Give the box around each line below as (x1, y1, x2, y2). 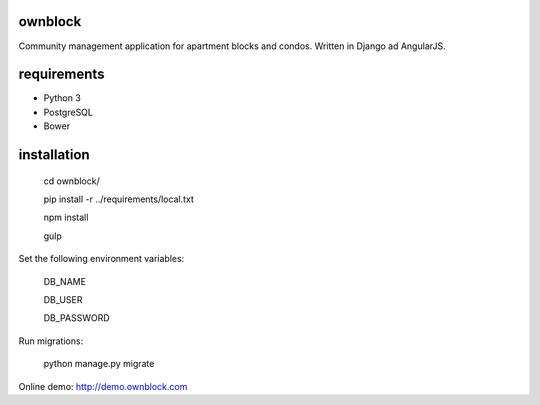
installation (18, 146, 90, 164)
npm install (43, 211, 89, 224)
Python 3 (43, 92, 82, 104)
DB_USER (43, 293, 83, 305)
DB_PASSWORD (43, 312, 110, 324)
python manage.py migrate (43, 358, 155, 370)
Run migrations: (18, 335, 84, 347)
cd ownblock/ (43, 175, 100, 187)
